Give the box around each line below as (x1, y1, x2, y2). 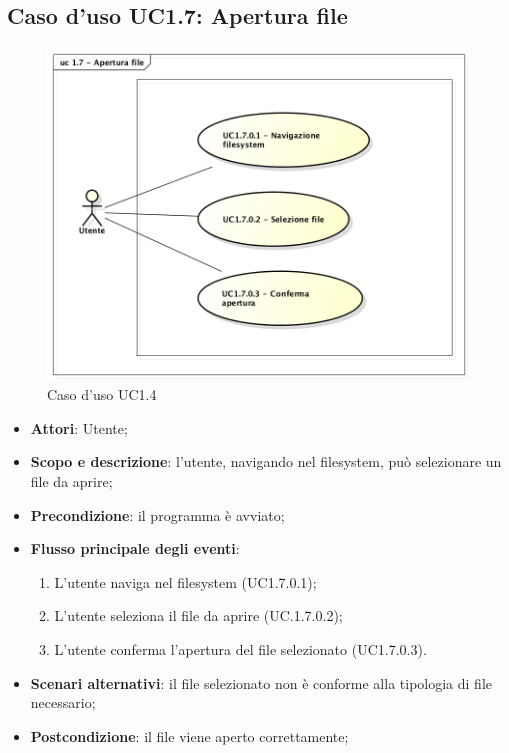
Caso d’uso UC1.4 (47, 384, 157, 405)
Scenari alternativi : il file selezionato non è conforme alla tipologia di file (30, 672, 492, 693)
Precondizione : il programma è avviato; (30, 504, 285, 525)
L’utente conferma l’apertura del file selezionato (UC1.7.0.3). (54, 639, 427, 659)
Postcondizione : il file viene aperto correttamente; (30, 725, 349, 746)
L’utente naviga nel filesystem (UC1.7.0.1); (54, 571, 317, 592)
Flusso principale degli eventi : (30, 538, 240, 559)
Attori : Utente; (30, 417, 128, 438)
